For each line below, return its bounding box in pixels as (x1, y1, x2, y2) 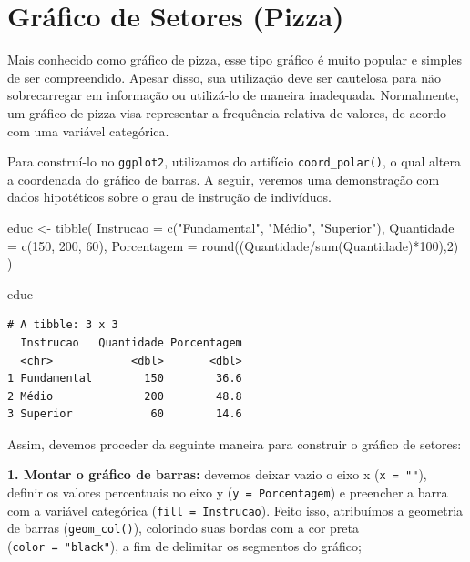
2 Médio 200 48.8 (7, 389, 242, 403)
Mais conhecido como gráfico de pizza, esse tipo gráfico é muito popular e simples (7, 50, 462, 69)
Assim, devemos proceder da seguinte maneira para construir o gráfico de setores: (7, 434, 462, 453)
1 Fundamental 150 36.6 (7, 372, 242, 386)
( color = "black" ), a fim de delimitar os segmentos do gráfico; (7, 537, 362, 556)
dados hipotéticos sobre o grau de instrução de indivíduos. (7, 187, 332, 206)
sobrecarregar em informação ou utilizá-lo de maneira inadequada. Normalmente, (7, 85, 459, 105)
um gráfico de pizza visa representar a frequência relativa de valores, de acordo (7, 103, 446, 122)
